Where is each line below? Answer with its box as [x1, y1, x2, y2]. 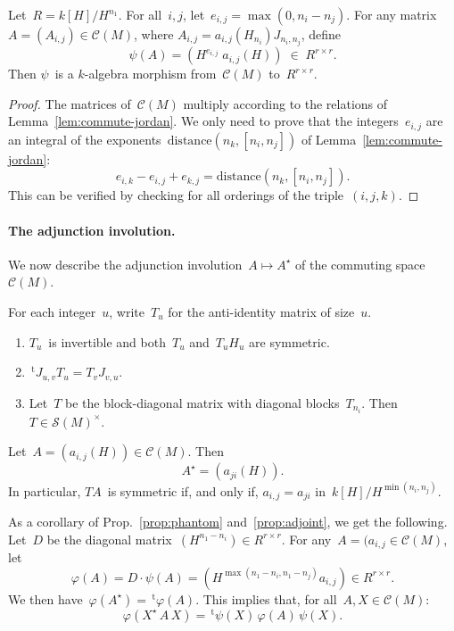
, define [301, 25, 342, 43]
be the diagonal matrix [46, 529, 172, 548]
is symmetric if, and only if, [107, 481, 259, 500]
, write [109, 302, 144, 320]
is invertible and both [48, 332, 166, 351]
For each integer [8, 302, 96, 320]
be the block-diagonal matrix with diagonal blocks [65, 393, 340, 411]
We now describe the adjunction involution [8, 254, 243, 273]
